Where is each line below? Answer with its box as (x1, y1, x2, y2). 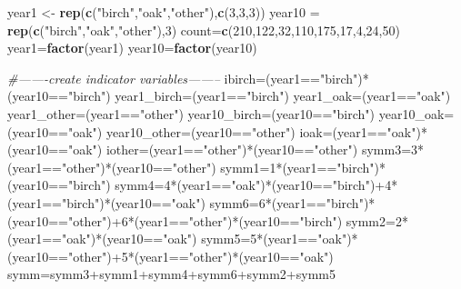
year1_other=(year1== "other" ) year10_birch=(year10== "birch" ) (7, 104, 376, 123)
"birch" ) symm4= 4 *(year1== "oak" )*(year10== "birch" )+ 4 (67, 175, 392, 194)
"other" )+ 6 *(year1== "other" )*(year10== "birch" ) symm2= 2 (67, 211, 402, 230)
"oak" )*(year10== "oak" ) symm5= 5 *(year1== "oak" (61, 229, 347, 248)
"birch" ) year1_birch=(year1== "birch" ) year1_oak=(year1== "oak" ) (67, 86, 451, 105)
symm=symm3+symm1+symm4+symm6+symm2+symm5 (7, 264, 336, 284)
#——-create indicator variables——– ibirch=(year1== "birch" (7, 68, 358, 87)
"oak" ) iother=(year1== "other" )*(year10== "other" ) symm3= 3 (67, 140, 418, 159)
